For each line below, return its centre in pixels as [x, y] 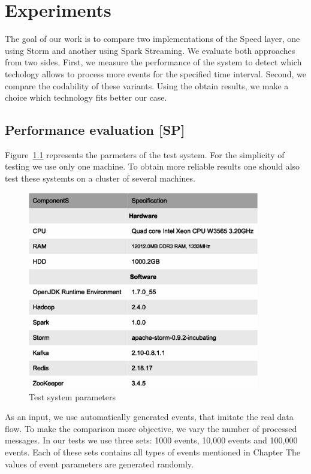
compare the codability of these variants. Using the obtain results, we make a [147, 85]
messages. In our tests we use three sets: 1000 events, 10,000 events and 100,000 [151, 440]
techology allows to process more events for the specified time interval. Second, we [155, 73]
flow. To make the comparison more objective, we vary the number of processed [151, 428]
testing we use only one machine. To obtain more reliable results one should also [153, 166]
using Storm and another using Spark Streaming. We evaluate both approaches [150, 50]
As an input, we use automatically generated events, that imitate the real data [149, 417]
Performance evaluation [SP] [95, 130]
